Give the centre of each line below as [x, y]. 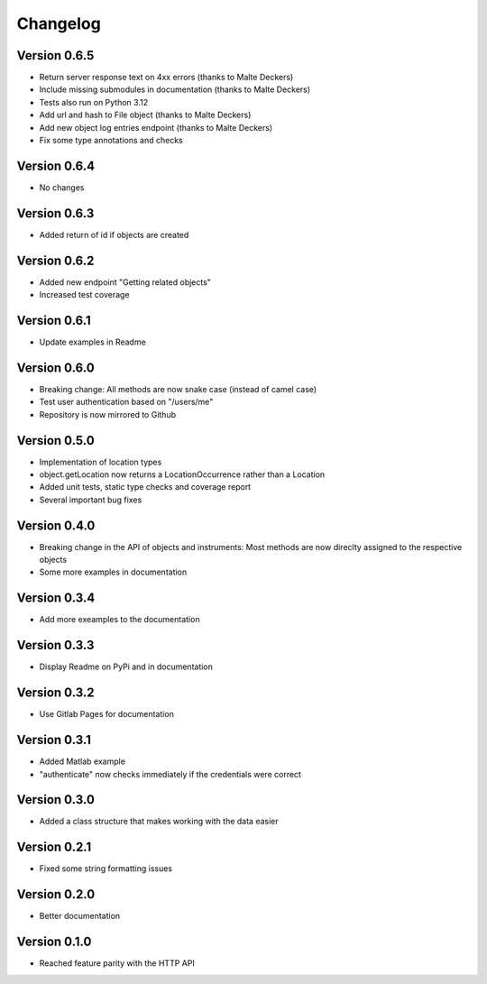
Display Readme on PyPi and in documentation [126, 667]
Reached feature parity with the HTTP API [117, 963]
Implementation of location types [101, 462]
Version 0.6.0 [55, 368]
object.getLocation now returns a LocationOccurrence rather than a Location [182, 474]
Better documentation [80, 916]
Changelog [59, 23]
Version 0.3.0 [55, 800]
